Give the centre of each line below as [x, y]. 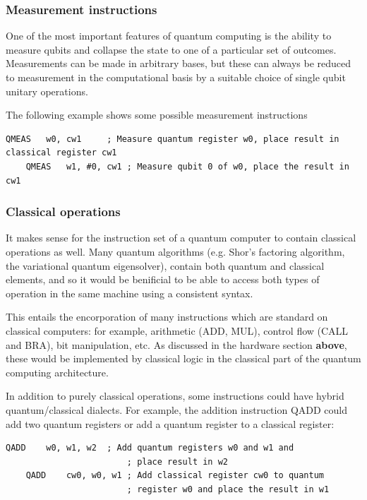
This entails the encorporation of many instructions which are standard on [167, 317]
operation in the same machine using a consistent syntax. [130, 293]
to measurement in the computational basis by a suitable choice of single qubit [176, 77]
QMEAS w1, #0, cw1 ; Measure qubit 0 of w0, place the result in [187, 166]
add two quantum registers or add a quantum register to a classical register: [170, 423]
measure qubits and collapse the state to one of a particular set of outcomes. [171, 49]
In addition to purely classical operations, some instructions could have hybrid [175, 396]
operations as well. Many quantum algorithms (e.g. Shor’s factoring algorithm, [175, 251]
